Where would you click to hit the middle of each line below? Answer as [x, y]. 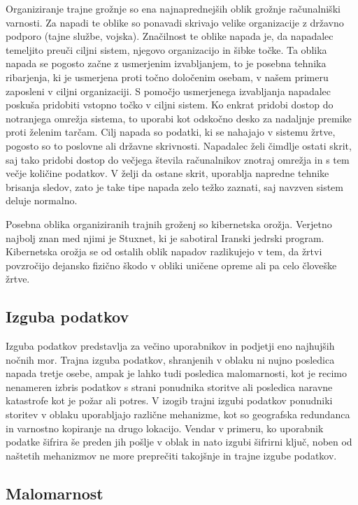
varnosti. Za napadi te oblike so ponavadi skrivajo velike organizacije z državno [175, 22]
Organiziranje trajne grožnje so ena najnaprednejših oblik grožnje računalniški [173, 8]
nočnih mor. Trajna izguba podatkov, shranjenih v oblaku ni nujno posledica [170, 359]
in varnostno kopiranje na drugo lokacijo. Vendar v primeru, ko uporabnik [165, 428]
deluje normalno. [42, 200]
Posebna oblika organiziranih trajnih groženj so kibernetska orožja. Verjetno [169, 223]
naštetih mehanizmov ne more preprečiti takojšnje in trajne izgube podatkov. [171, 455]
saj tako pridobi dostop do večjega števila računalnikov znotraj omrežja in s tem [178, 159]
